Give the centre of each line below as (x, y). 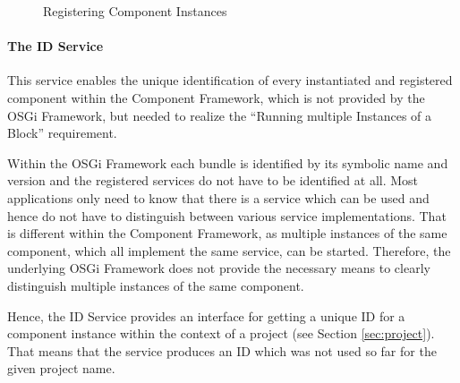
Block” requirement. (62, 133)
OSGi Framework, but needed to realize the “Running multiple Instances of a (220, 115)
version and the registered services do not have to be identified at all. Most (213, 180)
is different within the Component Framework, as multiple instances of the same (227, 233)
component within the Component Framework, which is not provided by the (216, 97)
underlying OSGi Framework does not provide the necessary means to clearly (219, 268)
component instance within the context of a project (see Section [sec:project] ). (221, 333)
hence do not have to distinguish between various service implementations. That (227, 215)
